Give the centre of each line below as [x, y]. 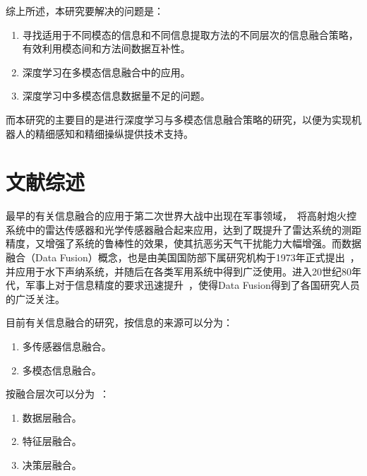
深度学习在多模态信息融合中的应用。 [106, 72]
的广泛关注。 [35, 298]
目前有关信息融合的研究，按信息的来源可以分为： [119, 322]
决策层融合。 [52, 465]
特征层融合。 [52, 441]
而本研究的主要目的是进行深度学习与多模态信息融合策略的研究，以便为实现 [179, 119]
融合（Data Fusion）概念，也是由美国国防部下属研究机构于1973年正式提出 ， [183, 257]
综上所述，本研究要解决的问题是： [85, 11]
